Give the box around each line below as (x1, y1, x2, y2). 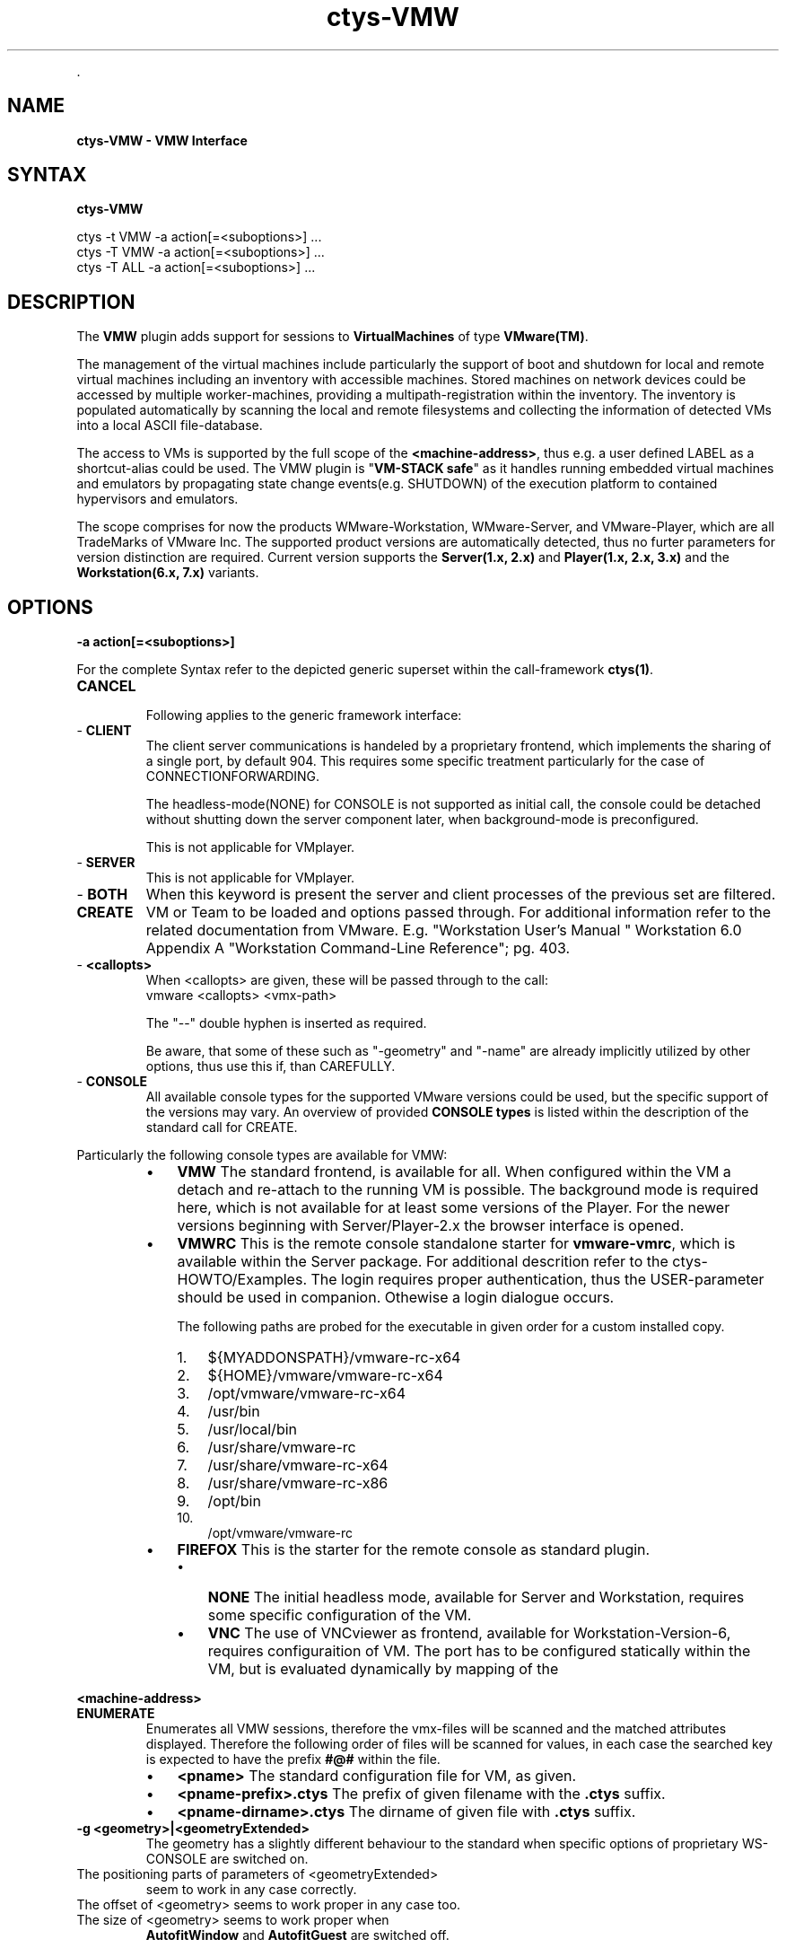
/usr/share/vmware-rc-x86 (207, 1474, 389, 1493)
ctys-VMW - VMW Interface (76, 132, 248, 148)
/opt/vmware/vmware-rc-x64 (207, 1384, 406, 1403)
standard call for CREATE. (145, 1119, 298, 1136)
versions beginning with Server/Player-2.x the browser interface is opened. (177, 1216, 685, 1235)
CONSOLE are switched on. (145, 1851, 309, 1867)
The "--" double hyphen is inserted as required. (145, 1015, 427, 1031)
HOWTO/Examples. (177, 1270, 307, 1289)
